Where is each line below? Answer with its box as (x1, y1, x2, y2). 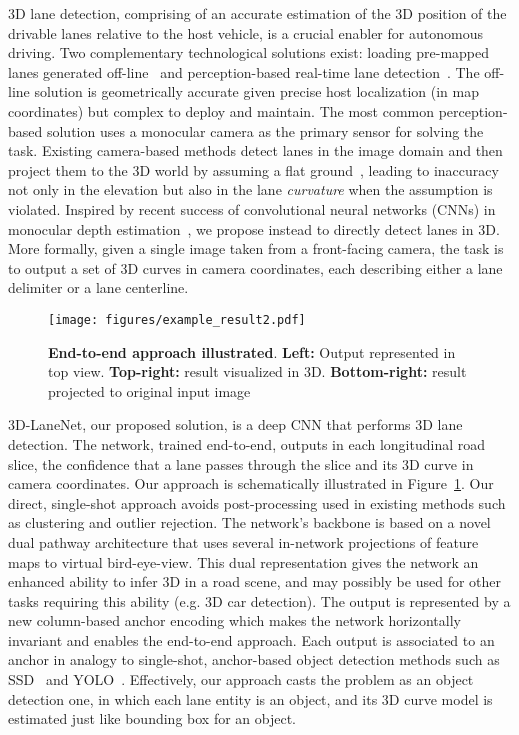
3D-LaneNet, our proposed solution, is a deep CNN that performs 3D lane (8, 414, 463, 435)
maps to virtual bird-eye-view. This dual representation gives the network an (8, 551, 479, 572)
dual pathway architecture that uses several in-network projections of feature (8, 531, 479, 552)
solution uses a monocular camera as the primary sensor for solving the (46, 120, 484, 141)
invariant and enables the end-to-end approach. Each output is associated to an (8, 629, 495, 650)
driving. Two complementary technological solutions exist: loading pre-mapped (8, 42, 490, 63)
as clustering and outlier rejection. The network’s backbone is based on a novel (8, 512, 491, 533)
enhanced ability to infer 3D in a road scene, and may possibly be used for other (8, 571, 502, 592)
